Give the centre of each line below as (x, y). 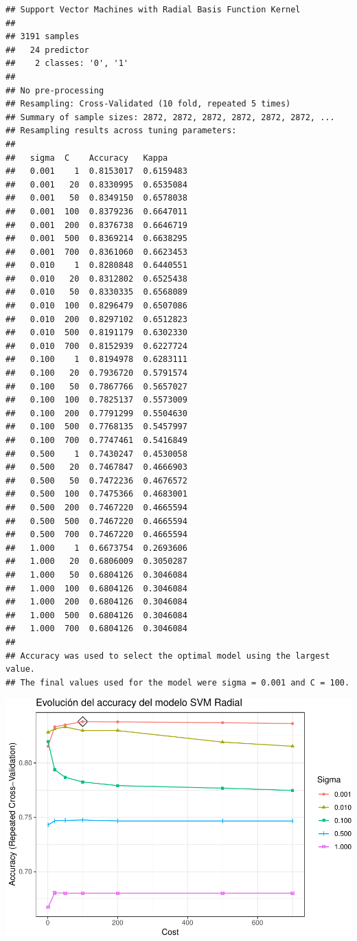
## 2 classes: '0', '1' (67, 64)
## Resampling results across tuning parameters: (121, 131)
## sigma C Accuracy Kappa (87, 158)
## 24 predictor (47, 50)
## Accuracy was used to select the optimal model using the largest (168, 656)
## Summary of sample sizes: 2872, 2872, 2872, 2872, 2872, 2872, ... (170, 117)
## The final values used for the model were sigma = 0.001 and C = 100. (178, 682)
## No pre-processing (55, 90)
